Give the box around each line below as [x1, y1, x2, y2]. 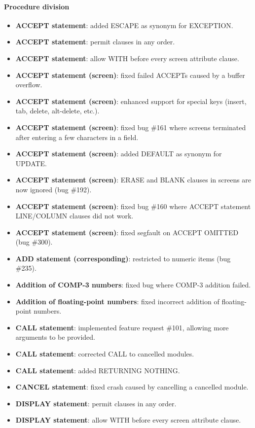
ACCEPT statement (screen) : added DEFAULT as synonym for [15, 148, 222, 159]
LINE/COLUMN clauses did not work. [15, 211, 134, 221]
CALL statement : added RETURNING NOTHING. [15, 365, 180, 375]
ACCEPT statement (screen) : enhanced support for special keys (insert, [15, 96, 247, 106]
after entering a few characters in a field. [15, 132, 139, 142]
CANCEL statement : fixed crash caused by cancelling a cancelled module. [15, 382, 249, 392]
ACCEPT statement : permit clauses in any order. [15, 36, 175, 47]
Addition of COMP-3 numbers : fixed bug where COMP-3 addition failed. [15, 280, 251, 290]
